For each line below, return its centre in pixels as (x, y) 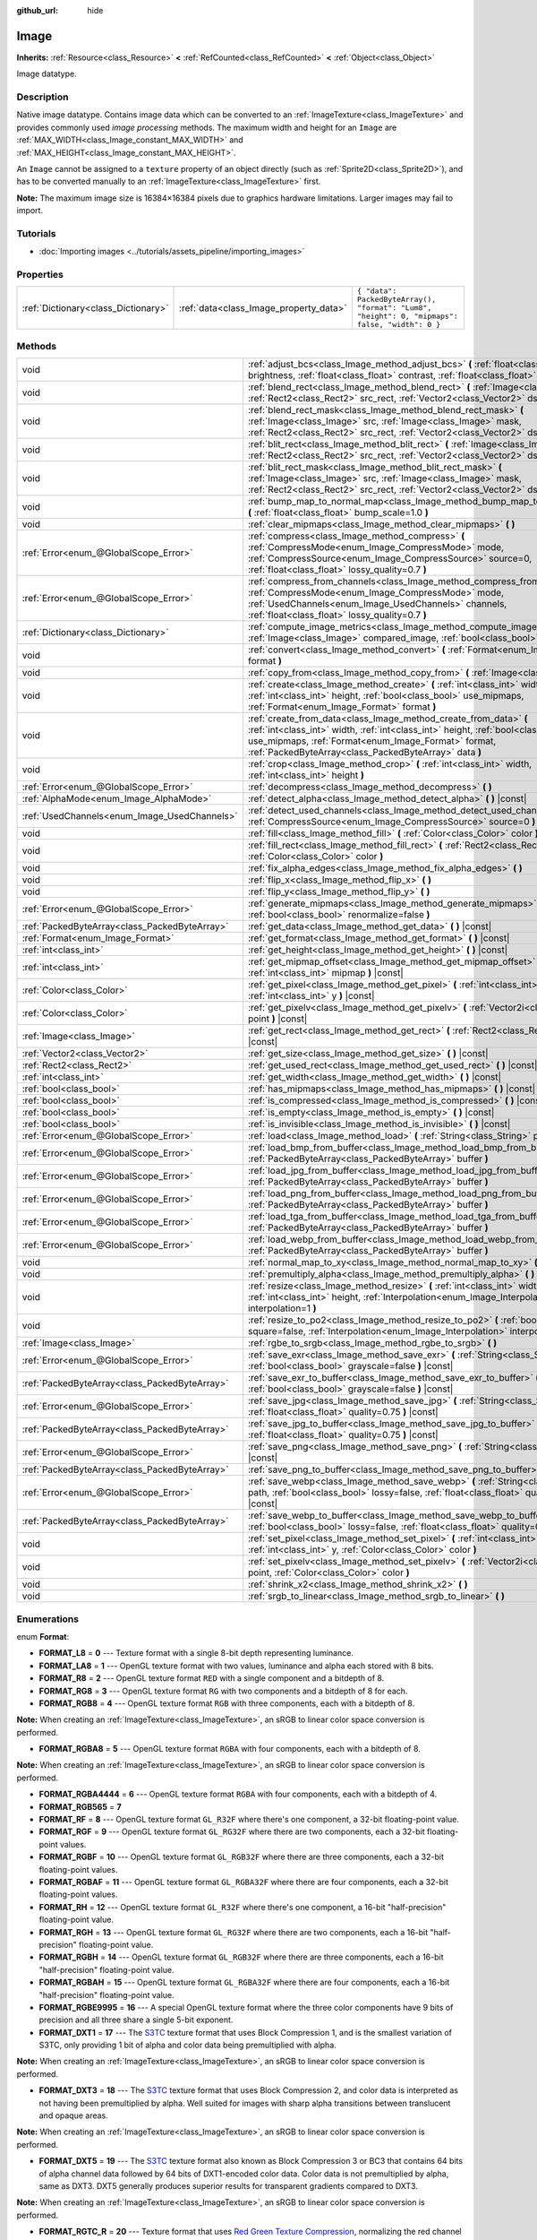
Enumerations (48, 1619)
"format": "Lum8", (394, 308)
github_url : (37, 10)
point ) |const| (277, 1019)
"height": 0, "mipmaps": (407, 317)
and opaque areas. (74, 2115)
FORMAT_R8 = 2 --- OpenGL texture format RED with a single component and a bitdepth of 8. (212, 1678)
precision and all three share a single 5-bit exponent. (136, 2020)
